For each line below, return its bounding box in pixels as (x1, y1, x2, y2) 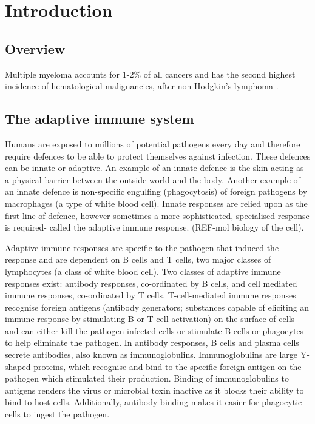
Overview (5, 39, 66, 58)
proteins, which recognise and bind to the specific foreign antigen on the (33, 360, 302, 372)
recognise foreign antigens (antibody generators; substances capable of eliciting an (5, 300, 310, 313)
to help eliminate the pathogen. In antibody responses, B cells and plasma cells (5, 336, 299, 349)
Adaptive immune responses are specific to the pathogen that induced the (5, 241, 279, 254)
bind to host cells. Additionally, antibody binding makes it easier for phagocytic (5, 395, 302, 408)
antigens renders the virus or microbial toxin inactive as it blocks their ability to (5, 383, 304, 396)
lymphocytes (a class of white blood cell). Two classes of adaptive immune (5, 264, 281, 277)
